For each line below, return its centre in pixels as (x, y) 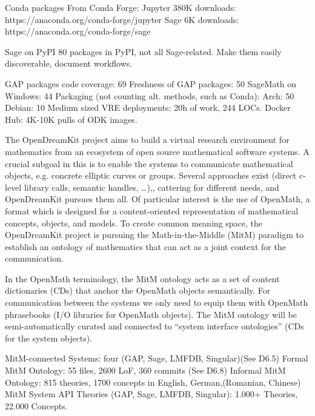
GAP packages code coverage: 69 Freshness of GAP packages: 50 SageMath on (151, 83)
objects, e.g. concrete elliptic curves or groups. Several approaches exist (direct (151, 175)
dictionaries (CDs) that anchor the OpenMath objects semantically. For (138, 290)
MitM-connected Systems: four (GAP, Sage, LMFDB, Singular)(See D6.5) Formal (157, 358)
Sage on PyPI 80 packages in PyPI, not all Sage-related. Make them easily (143, 51)
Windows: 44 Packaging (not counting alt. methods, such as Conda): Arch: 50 (150, 95)
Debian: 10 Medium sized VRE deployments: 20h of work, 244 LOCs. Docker (148, 107)
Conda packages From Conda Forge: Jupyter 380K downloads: (121, 7)
